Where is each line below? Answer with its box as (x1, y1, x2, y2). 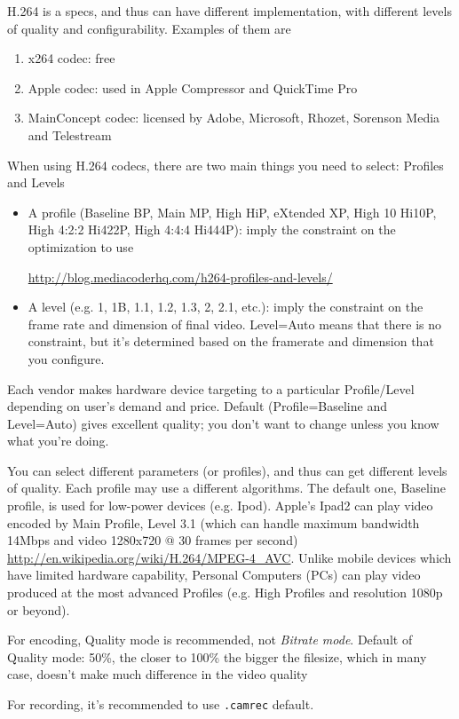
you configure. (28, 349, 105, 367)
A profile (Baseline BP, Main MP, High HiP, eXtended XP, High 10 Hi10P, (28, 202, 437, 221)
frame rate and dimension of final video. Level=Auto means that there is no (28, 314, 442, 333)
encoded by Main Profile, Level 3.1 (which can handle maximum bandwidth (7, 513, 420, 532)
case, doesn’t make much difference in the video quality (7, 665, 308, 683)
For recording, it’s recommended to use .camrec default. (7, 695, 314, 713)
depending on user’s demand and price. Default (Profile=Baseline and (7, 397, 387, 415)
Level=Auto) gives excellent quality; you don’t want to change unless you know (7, 414, 439, 432)
